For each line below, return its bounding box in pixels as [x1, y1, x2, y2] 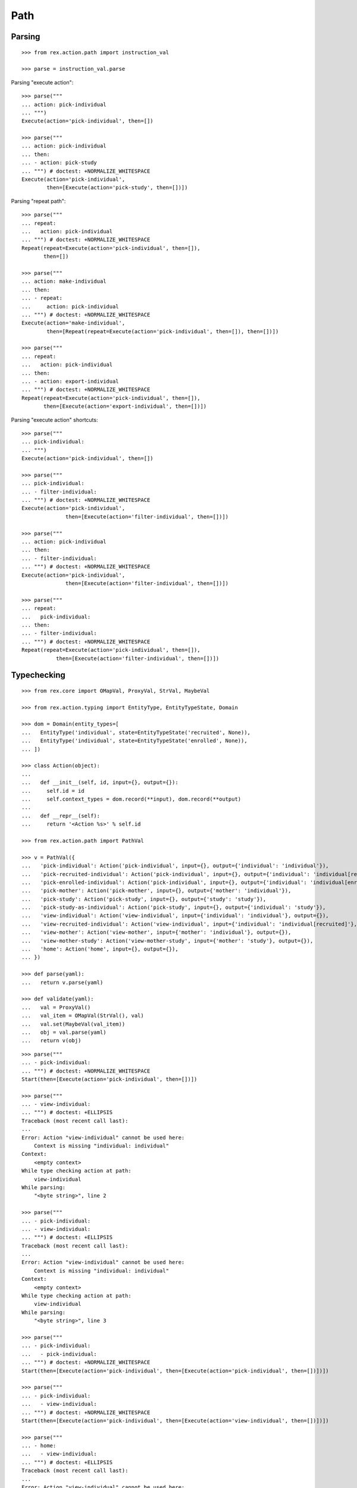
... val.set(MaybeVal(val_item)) [21, 1021, 126, 1027]
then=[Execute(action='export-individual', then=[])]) [43, 403, 207, 410]
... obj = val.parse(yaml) [21, 1029, 107, 1036]
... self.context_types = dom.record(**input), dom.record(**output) [21, 796, 242, 802]
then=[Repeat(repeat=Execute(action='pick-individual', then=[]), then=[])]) [46, 328, 279, 335]
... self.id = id [21, 787, 84, 794]
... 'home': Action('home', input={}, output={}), [21, 946, 178, 952]
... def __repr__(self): [21, 812, 101, 819]
